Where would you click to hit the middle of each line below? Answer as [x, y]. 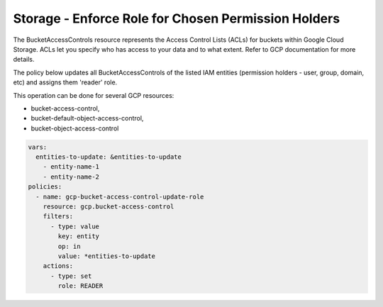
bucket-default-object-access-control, [87, 118]
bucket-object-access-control [75, 128]
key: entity [78, 236]
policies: [45, 187]
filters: [58, 217]
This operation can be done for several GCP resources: [94, 95]
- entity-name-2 [71, 177]
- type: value [75, 226]
